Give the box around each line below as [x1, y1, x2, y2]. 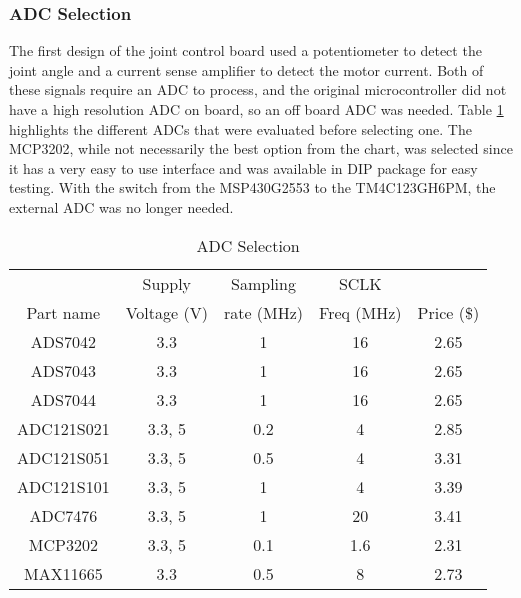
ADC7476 [29, 503, 98, 527]
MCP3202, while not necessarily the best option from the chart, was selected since [9, 138, 513, 159]
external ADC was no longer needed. [9, 196, 234, 217]
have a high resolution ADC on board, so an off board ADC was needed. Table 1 [9, 99, 504, 119]
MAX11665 [24, 561, 103, 585]
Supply [142, 271, 192, 295]
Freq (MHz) [319, 300, 402, 324]
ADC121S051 [17, 445, 110, 469]
